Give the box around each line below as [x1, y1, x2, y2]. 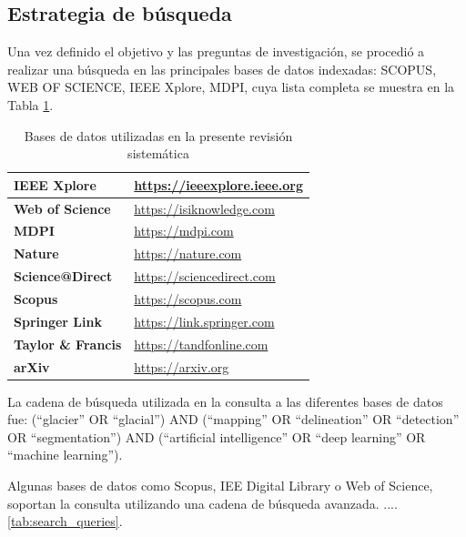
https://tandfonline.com [134, 334, 268, 353]
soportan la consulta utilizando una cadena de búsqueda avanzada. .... [7, 493, 398, 512]
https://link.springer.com [134, 311, 275, 330]
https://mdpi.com [134, 221, 234, 240]
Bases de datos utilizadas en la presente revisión [24, 126, 293, 145]
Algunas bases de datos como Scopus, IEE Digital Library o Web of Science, [7, 475, 433, 494]
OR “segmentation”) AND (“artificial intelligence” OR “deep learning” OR [7, 427, 426, 446]
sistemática [127, 144, 189, 163]
